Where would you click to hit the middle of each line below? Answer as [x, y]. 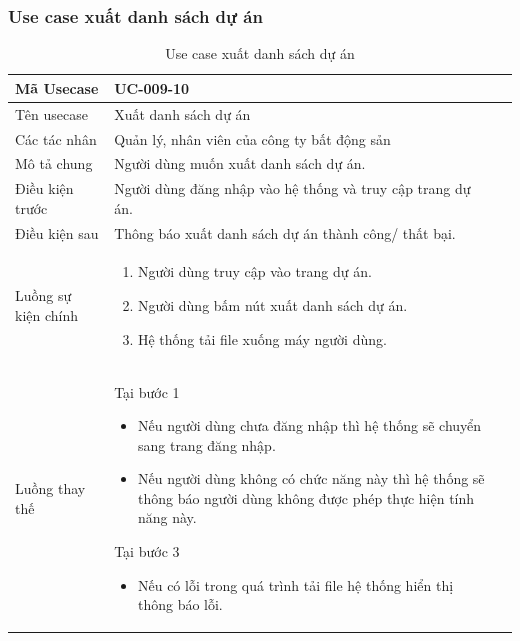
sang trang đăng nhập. [206, 444]
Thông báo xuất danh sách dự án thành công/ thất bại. [285, 232]
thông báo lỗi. [180, 604]
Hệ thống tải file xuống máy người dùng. [262, 338]
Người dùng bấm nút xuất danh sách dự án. [272, 305]
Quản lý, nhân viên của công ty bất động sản [252, 138]
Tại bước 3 [147, 551]
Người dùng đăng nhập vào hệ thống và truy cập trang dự [292, 188]
